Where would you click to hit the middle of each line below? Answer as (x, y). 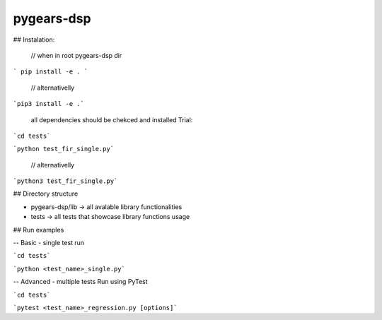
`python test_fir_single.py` (64, 149)
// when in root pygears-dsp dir (76, 55)
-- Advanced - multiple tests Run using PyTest (80, 282)
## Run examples (39, 230)
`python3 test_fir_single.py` (65, 181)
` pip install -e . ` (51, 72)
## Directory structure (46, 194)
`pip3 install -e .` (49, 104)
